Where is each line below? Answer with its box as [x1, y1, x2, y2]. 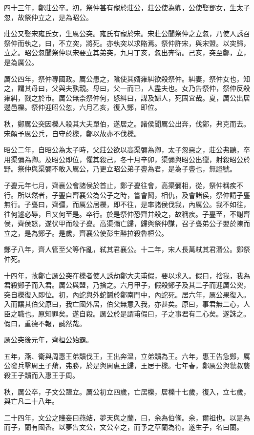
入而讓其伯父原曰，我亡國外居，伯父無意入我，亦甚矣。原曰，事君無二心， [4, 299, 243, 309]
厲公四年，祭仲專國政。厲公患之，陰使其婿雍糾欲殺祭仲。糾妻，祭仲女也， [4, 73, 243, 83]
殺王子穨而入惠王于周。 [4, 370, 79, 380]
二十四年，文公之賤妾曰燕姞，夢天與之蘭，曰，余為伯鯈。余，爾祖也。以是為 [4, 412, 250, 422]
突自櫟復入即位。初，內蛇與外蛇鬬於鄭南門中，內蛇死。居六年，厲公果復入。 [4, 289, 250, 299]
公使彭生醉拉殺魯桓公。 [92, 228, 168, 238]
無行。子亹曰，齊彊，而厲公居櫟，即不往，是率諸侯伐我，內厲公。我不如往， [4, 199, 250, 209]
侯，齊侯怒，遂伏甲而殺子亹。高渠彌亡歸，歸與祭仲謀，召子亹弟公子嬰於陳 [4, 218, 243, 228]
